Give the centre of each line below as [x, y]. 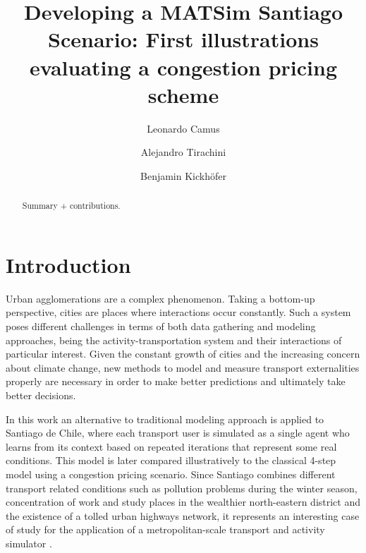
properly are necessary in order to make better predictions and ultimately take [176, 381]
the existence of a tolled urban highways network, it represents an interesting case [183, 515]
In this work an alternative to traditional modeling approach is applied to [165, 419]
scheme [183, 94]
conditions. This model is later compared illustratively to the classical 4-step [171, 460]
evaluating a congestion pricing [183, 67]
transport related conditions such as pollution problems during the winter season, [182, 488]
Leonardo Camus [183, 128]
